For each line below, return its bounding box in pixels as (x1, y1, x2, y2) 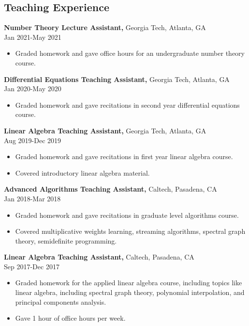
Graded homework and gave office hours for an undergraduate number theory (15, 48, 245, 58)
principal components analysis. (15, 296, 106, 307)
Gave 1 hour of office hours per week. (15, 313, 126, 323)
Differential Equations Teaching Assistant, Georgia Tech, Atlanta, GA (4, 74, 230, 84)
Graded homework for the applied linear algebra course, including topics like (15, 277, 242, 288)
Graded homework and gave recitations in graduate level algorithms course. (15, 210, 239, 220)
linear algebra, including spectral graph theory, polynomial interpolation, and (15, 287, 245, 297)
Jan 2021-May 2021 (4, 32, 61, 42)
